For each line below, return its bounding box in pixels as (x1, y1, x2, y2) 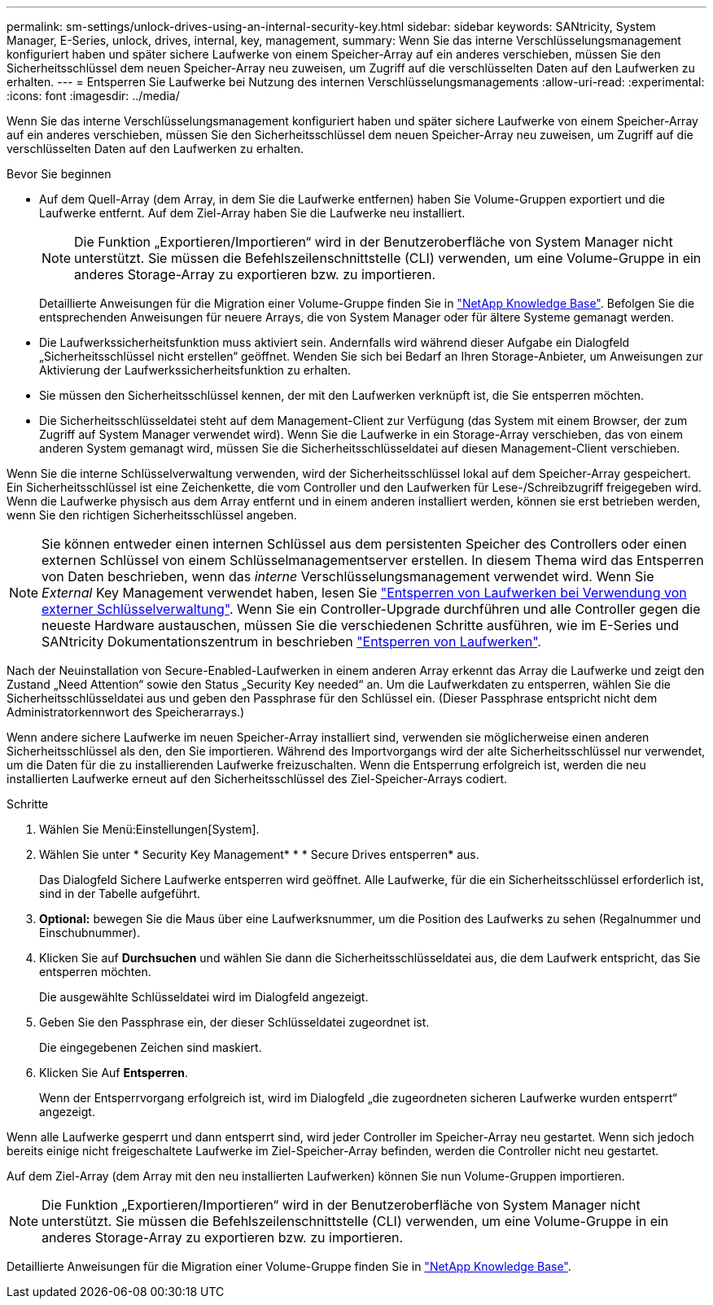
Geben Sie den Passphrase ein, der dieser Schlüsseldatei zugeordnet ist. (39, 1015, 430, 1029)
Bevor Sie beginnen (7, 167, 112, 181)
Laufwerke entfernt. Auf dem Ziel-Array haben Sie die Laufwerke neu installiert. (39, 206, 466, 220)
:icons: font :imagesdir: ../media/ (7, 89, 180, 103)
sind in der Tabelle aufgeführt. (39, 887, 201, 900)
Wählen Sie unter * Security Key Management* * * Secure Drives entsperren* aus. (39, 847, 479, 861)
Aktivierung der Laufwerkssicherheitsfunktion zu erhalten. (39, 363, 351, 377)
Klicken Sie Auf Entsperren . (39, 1066, 188, 1079)
